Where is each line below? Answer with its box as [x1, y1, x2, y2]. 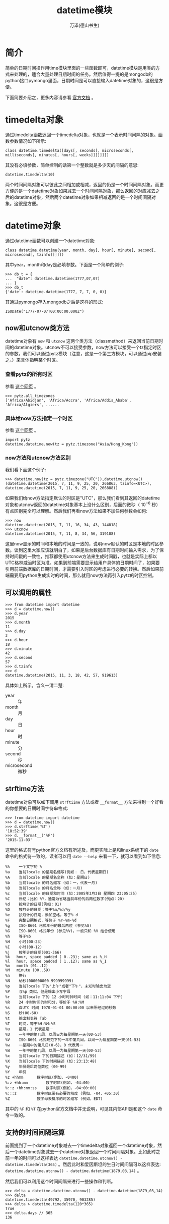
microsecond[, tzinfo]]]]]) [5, 252, 64, 257]
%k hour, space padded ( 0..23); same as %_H [5, 954, 107, 959]
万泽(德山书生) [69, 22, 100, 28]
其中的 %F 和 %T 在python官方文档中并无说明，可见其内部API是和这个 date [5, 1105, 157, 1111]
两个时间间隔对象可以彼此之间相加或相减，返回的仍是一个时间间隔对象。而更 [5, 181, 164, 187]
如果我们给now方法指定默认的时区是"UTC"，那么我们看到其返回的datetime [5, 495, 160, 501]
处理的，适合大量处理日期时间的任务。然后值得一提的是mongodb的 [14, 71, 153, 77]
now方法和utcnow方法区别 [5, 454, 71, 461]
